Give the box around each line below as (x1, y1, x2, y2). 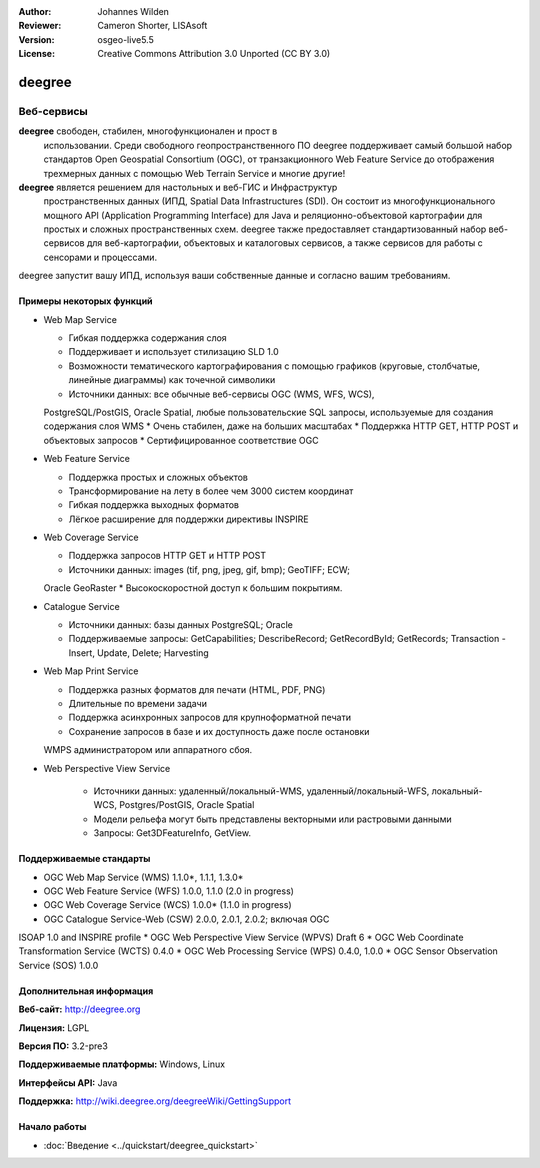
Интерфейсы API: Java (18, 1076, 118, 1089)
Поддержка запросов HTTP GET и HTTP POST (68, 550, 267, 562)
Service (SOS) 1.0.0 (18, 959, 99, 971)
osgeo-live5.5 (97, 33, 154, 45)
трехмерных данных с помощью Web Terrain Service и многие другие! (43, 167, 346, 179)
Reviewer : (18, 20, 62, 32)
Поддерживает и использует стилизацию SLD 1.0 (68, 346, 279, 358)
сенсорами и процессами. (43, 251, 158, 263)
